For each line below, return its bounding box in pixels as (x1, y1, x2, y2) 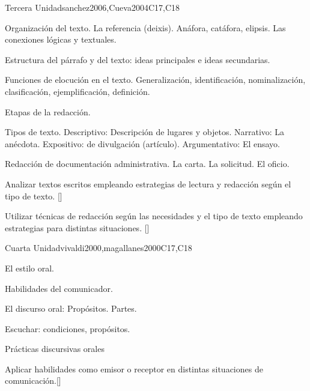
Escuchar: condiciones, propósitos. (5, 322, 130, 335)
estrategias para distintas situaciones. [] (5, 221, 150, 234)
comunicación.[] (5, 374, 61, 387)
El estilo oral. (5, 261, 54, 274)
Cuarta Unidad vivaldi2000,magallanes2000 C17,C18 (5, 241, 192, 254)
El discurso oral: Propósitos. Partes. (5, 302, 137, 315)
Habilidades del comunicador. (5, 282, 113, 294)
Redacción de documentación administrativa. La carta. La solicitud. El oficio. (5, 157, 290, 170)
